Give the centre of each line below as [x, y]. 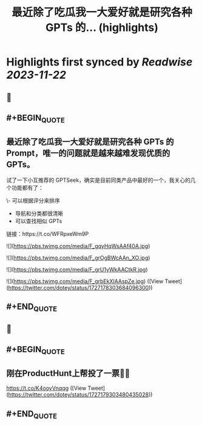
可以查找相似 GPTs [39, 221]
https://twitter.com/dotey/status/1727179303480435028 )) [80, 395]
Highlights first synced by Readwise [99, 62]
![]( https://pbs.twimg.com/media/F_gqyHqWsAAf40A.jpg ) [78, 246]
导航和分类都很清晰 [39, 213]
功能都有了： [27, 187]
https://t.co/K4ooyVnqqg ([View [46, 388]
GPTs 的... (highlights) [102, 28]
